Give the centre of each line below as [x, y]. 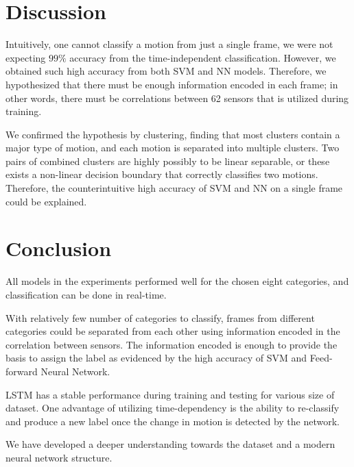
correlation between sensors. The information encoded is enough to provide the [172, 344]
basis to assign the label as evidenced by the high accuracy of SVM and [156, 358]
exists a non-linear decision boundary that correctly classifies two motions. [162, 174]
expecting [26, 57]
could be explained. [46, 201]
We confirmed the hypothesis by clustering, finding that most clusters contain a [173, 134]
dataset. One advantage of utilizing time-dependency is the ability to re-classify [173, 408]
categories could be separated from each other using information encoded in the [173, 331]
